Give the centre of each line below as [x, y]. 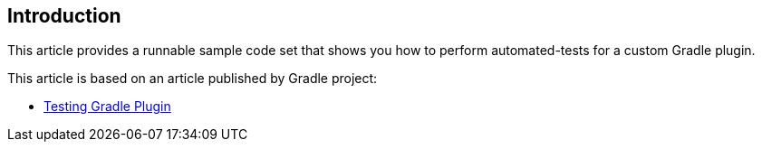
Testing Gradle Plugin [107, 107]
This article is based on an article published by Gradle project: [193, 79]
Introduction [64, 16]
